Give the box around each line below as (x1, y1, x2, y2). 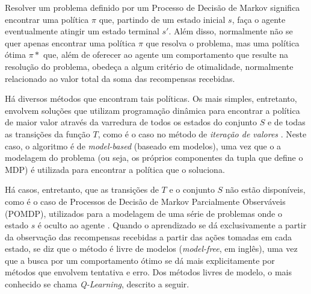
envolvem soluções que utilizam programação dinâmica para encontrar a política (5, 104, 300, 116)
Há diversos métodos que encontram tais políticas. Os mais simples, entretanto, (5, 92, 297, 105)
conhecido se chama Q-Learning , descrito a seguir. (5, 278, 189, 290)
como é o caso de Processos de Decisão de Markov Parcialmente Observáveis (5, 195, 286, 207)
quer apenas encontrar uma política (5, 36, 136, 49)
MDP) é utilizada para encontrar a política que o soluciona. (5, 163, 225, 175)
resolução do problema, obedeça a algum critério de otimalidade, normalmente (5, 60, 294, 72)
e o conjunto (169, 183, 215, 196)
